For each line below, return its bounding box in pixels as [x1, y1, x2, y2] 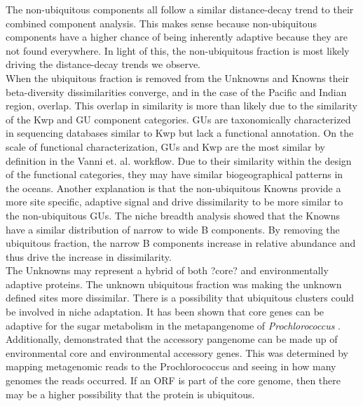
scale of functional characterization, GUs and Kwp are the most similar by [6, 139, 325, 154]
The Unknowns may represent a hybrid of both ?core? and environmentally [6, 263, 329, 278]
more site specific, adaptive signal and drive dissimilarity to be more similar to [6, 194, 343, 209]
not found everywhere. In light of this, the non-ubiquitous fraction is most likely [6, 43, 350, 57]
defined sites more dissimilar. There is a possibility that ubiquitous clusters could [6, 290, 355, 305]
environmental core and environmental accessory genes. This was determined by [6, 345, 348, 360]
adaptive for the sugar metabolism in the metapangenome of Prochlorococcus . [6, 318, 341, 332]
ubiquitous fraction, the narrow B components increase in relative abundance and [6, 236, 356, 250]
